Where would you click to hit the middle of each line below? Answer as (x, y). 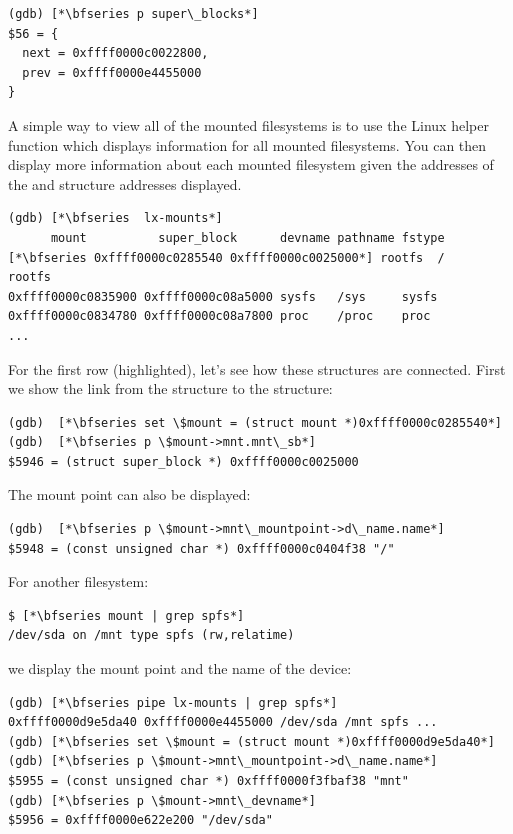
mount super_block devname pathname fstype (247, 237)
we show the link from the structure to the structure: (170, 388)
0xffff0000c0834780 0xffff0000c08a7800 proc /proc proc (219, 316)
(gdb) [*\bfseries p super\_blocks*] (133, 14)
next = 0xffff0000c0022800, (115, 53)
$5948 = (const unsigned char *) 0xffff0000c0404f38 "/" (201, 548)
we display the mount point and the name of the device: (180, 668)
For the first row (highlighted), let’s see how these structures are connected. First (257, 368)
